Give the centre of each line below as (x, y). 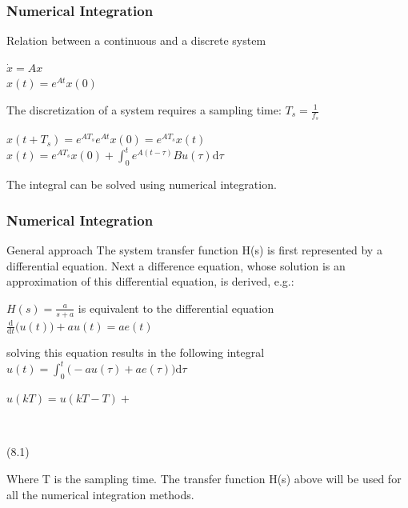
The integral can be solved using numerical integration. (142, 184)
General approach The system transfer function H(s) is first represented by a (194, 249)
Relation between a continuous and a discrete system (136, 40)
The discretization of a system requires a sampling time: (144, 110)
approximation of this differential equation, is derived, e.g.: (150, 281)
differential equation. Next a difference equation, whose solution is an (176, 265)
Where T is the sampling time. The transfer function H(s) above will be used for (204, 479)
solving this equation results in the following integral (136, 352)
